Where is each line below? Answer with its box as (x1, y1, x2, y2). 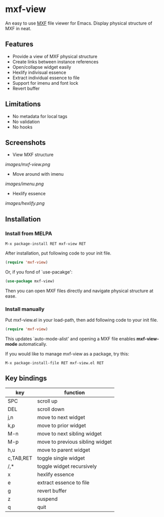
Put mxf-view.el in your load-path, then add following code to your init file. (5, 317, 158, 323)
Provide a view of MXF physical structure (12, 53, 97, 59)
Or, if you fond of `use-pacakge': (5, 269, 72, 275)
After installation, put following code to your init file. (5, 250, 111, 256)
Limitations (5, 100, 41, 108)
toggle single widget (37, 454, 85, 461)
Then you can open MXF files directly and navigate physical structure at (5, 288, 153, 294)
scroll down (37, 406, 65, 413)
